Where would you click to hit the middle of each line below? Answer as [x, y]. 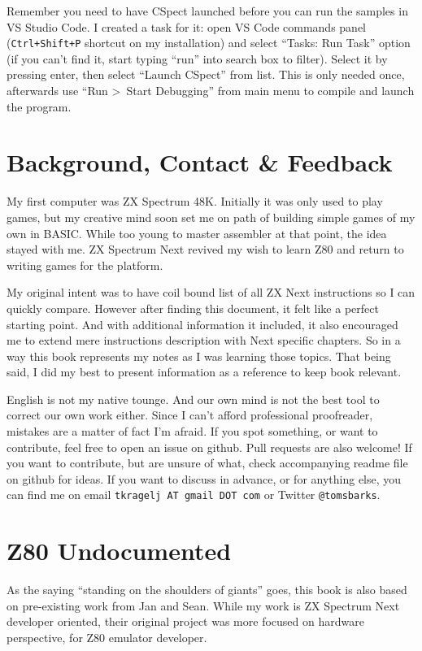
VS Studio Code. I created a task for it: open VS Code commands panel [187, 26]
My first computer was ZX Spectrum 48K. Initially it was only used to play [195, 201]
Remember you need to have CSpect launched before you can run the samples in [207, 11]
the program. [39, 106]
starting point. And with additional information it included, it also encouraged [202, 324]
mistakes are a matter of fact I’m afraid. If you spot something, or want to [192, 431]
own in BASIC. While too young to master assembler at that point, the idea [197, 233]
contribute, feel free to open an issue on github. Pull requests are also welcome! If [209, 447]
